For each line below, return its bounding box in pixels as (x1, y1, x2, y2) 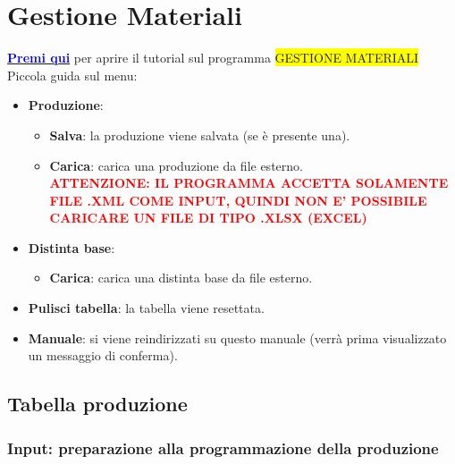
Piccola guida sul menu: (7, 65, 138, 84)
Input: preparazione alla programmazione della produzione (7, 436, 439, 459)
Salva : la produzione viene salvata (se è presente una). (49, 125, 350, 144)
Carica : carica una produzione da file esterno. (49, 156, 303, 174)
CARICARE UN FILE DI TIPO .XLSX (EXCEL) (49, 208, 367, 227)
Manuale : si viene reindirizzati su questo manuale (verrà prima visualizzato (28, 328, 447, 347)
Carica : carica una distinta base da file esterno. (49, 268, 313, 287)
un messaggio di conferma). (28, 346, 178, 365)
